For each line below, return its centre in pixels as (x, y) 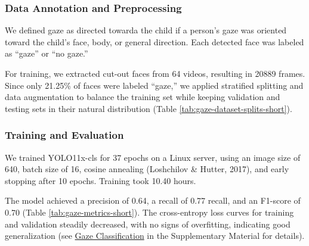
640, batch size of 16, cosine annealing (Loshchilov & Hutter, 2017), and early (147, 169)
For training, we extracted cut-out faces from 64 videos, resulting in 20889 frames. (155, 73)
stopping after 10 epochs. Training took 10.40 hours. (101, 180)
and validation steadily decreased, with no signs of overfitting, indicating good (148, 224)
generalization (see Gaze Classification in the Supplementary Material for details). (155, 236)
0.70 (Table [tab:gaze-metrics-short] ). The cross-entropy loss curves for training (149, 212)
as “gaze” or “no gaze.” (47, 53)
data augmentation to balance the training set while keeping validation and (143, 97)
